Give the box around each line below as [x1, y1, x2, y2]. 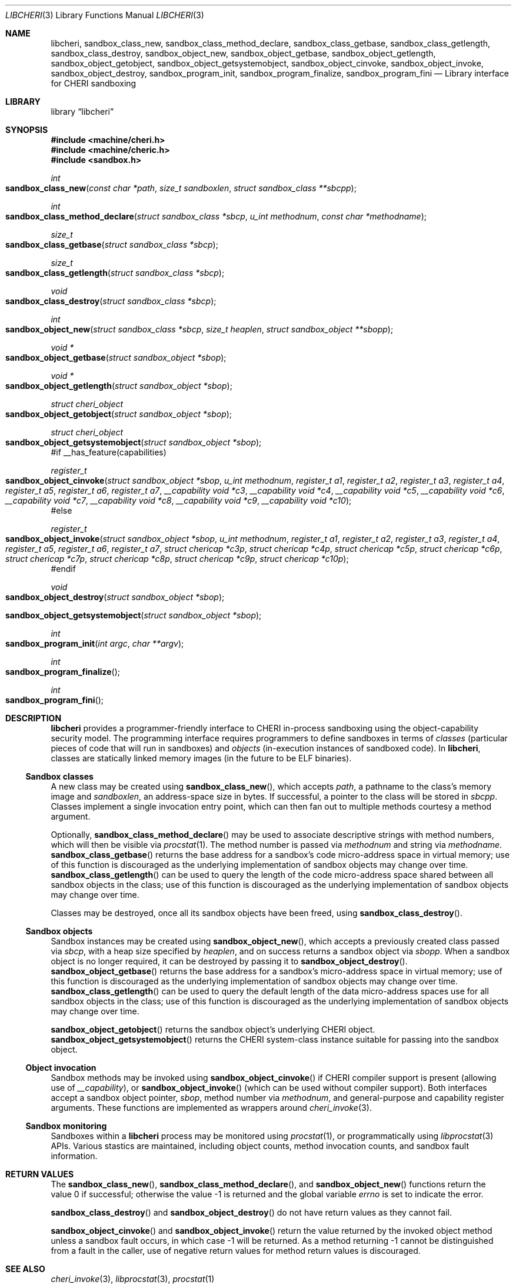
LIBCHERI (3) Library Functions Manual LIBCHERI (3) [5, 10, 204, 20]
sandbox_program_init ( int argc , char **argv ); [5, 638, 184, 648]
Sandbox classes [25, 771, 94, 781]
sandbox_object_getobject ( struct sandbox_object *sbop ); [5, 409, 232, 419]
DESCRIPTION [5, 713, 62, 723]
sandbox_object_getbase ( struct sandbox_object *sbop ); [5, 352, 227, 362]
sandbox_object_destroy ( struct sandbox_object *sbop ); [5, 592, 225, 602]
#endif [51, 564, 76, 574]
